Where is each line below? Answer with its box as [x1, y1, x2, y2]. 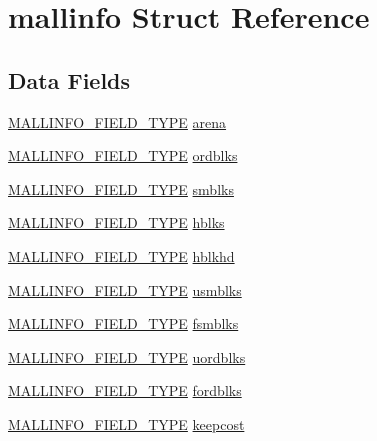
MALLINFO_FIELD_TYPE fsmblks [8, 313, 239, 334]
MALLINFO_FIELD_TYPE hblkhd [8, 245, 235, 266]
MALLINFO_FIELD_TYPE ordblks [8, 145, 238, 166]
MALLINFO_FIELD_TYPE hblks [8, 212, 225, 233]
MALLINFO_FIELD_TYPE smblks [8, 178, 234, 199]
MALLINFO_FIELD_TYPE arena [8, 111, 227, 132]
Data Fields [8, 64, 131, 95]
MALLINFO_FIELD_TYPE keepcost [8, 413, 245, 434]
